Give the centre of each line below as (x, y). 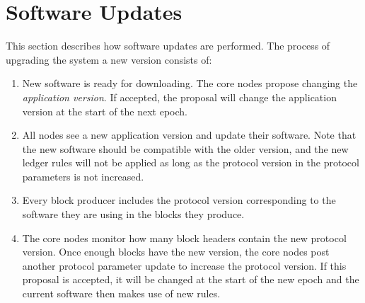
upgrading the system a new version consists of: (109, 59)
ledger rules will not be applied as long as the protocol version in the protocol (191, 162)
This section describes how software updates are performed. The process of (168, 46)
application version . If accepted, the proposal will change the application (179, 97)
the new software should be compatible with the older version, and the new (185, 148)
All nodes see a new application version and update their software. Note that (189, 135)
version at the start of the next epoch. (105, 111)
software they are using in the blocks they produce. (133, 214)
